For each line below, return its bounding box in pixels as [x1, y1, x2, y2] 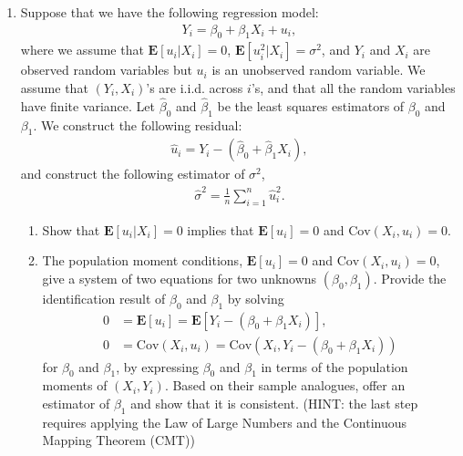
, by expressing [116, 357, 199, 376]
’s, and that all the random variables [251, 78, 456, 98]
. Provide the [373, 268, 447, 287]
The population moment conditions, [42, 251, 243, 270]
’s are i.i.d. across [146, 78, 243, 98]
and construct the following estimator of [20, 164, 245, 183]
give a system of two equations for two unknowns [42, 268, 317, 287]
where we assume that [20, 40, 144, 59]
